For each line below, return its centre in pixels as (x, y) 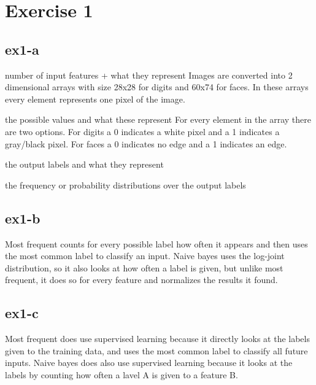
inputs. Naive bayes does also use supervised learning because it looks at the (149, 363)
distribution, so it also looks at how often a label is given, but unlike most (144, 267)
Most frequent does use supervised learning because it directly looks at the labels (157, 339)
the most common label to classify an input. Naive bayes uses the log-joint (145, 256)
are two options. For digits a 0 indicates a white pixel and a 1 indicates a (142, 131)
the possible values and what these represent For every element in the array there (158, 119)
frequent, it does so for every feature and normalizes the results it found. (141, 280)
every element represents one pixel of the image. (95, 99)
